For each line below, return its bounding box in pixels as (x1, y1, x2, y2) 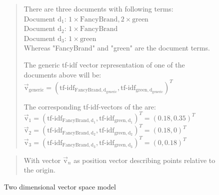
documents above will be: (23, 69, 101, 79)
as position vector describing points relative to (73, 154, 215, 165)
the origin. (23, 164, 55, 175)
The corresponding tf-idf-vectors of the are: (23, 101, 156, 111)
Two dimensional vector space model (4, 181, 116, 191)
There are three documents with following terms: (23, 3, 173, 13)
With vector (23, 154, 61, 165)
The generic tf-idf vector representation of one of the (23, 59, 185, 69)
